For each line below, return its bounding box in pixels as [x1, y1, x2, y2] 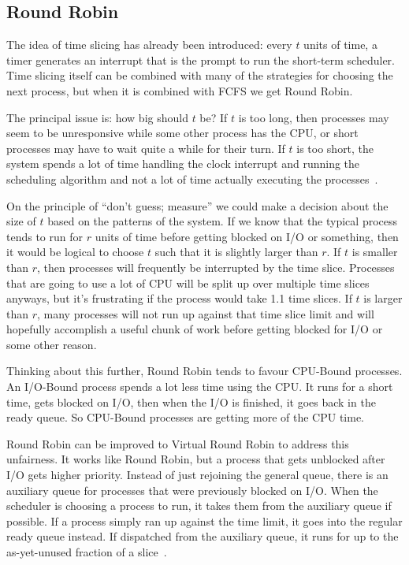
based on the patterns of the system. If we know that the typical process [47, 213, 398, 229]
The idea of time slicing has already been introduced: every [6, 36, 292, 53]
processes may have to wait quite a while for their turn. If [6, 139, 285, 156]
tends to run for [6, 228, 84, 244]
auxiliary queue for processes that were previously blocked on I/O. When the [6, 481, 378, 498]
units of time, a [303, 36, 377, 53]
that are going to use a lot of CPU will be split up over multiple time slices [6, 274, 370, 291]
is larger [363, 290, 403, 307]
